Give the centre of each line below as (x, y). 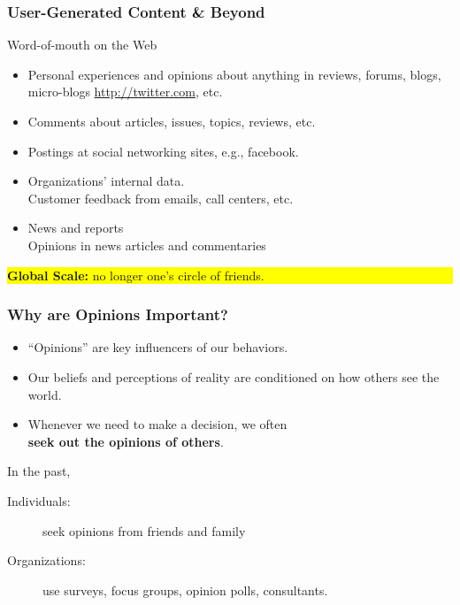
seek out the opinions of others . (126, 441)
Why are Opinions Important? (118, 314)
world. (45, 394)
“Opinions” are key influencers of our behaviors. (158, 347)
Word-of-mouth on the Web (82, 45)
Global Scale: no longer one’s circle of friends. (136, 275)
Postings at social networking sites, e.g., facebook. (163, 151)
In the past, (39, 471)
